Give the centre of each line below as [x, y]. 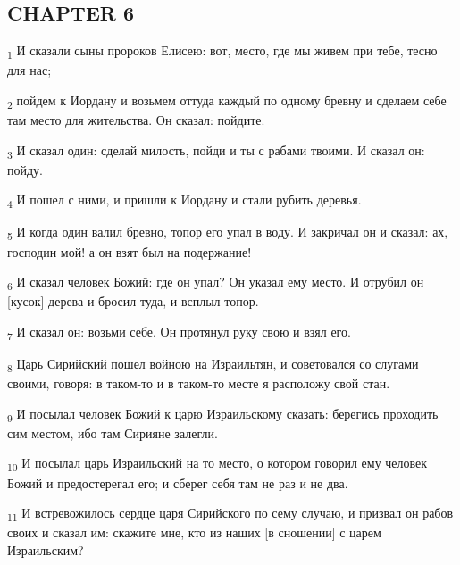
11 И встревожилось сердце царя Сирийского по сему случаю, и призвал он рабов [230, 514]
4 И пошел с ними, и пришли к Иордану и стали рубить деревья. [184, 201]
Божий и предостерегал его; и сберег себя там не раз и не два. [178, 482]
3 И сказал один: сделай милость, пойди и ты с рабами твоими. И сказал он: [216, 151]
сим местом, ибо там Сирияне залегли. [113, 432]
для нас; [29, 70]
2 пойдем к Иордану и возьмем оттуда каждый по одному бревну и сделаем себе [227, 101]
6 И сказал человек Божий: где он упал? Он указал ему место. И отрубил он [216, 282]
